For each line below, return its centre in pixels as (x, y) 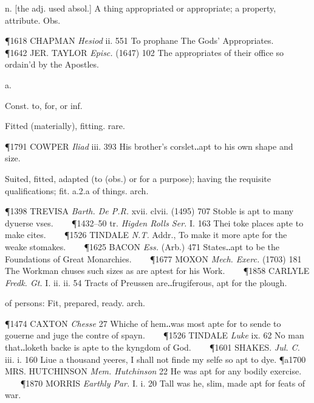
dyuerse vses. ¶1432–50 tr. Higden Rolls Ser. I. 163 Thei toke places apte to (154, 223)
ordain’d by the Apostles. (52, 64)
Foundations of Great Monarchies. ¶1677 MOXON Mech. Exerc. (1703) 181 (153, 258)
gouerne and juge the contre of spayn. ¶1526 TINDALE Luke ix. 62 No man (155, 335)
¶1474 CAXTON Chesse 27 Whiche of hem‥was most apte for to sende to (143, 323)
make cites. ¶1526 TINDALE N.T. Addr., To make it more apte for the (146, 235)
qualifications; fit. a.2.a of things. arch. (77, 190)
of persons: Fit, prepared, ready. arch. (75, 303)
